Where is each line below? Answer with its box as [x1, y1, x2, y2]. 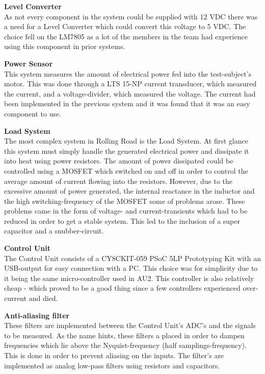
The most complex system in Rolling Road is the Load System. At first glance [4, 135, 248, 146]
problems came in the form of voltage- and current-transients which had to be [4, 205, 248, 216]
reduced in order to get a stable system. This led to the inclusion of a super [4, 215, 240, 226]
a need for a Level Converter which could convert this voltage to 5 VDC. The [4, 21, 246, 32]
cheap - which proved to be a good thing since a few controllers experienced [4, 283, 241, 293]
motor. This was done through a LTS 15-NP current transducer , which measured [4, 78, 257, 89]
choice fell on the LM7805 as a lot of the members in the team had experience [4, 31, 248, 41]
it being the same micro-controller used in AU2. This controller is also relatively [4, 272, 254, 283]
